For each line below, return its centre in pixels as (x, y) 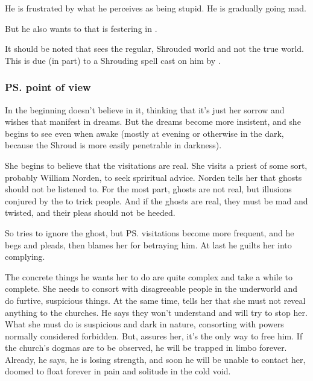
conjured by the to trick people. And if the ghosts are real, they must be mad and (156, 200)
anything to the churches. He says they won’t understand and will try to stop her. (156, 312)
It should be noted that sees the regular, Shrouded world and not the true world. (154, 49)
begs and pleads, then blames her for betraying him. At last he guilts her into (148, 244)
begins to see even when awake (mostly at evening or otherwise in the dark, (144, 133)
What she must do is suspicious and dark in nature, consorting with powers (144, 324)
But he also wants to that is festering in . (81, 28)
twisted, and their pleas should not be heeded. (90, 213)
